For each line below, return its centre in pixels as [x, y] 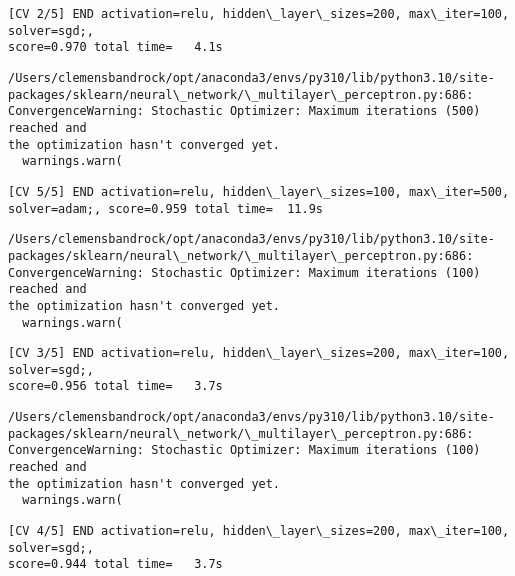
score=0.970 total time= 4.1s [115, 47]
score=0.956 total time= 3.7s [115, 386]
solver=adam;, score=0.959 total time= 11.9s [165, 208]
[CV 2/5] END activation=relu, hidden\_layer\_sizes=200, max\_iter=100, [259, 14]
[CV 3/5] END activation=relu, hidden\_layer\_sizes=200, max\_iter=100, [259, 353]
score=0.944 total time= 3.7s [115, 564]
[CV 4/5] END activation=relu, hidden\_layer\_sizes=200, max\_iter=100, [259, 531]
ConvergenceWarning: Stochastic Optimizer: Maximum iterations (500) [244, 111]
